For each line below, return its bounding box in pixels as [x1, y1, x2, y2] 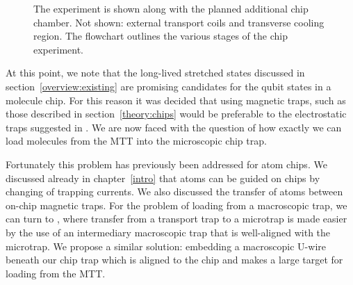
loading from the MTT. [6, 266, 106, 280]
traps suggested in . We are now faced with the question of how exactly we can [6, 120, 342, 134]
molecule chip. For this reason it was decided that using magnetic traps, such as [6, 92, 346, 107]
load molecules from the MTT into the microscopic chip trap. [6, 133, 267, 148]
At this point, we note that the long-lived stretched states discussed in [6, 65, 305, 80]
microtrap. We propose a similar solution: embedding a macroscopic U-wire [6, 238, 326, 253]
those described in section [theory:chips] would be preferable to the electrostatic [6, 106, 347, 121]
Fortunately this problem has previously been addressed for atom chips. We [6, 156, 327, 171]
